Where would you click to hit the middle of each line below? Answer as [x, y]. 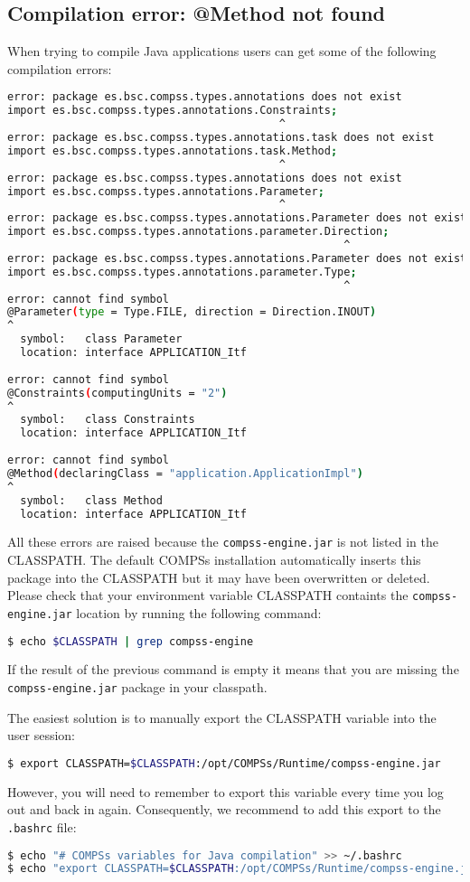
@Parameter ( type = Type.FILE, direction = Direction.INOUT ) [192, 312]
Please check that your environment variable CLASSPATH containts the [208, 595]
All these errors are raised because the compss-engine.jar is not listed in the [223, 542]
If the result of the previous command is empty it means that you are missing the [233, 669]
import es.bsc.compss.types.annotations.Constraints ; [173, 111]
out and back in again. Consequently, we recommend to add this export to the [224, 809]
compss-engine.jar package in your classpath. [137, 687]
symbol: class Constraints [108, 420]
